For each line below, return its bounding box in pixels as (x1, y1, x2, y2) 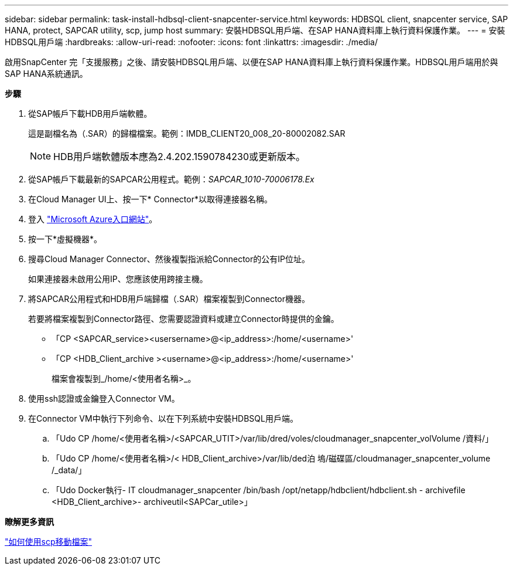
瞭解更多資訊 (5, 517, 54, 527)
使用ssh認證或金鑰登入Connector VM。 (28, 393, 180, 403)
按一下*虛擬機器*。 (28, 234, 102, 244)
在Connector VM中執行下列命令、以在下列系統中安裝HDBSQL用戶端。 (28, 413, 298, 423)
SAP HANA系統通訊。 (5, 69, 88, 79)
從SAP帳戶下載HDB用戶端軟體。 (28, 108, 152, 118)
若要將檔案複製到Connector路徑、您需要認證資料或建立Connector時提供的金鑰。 (28, 314, 339, 324)
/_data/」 (52, 465, 87, 475)
